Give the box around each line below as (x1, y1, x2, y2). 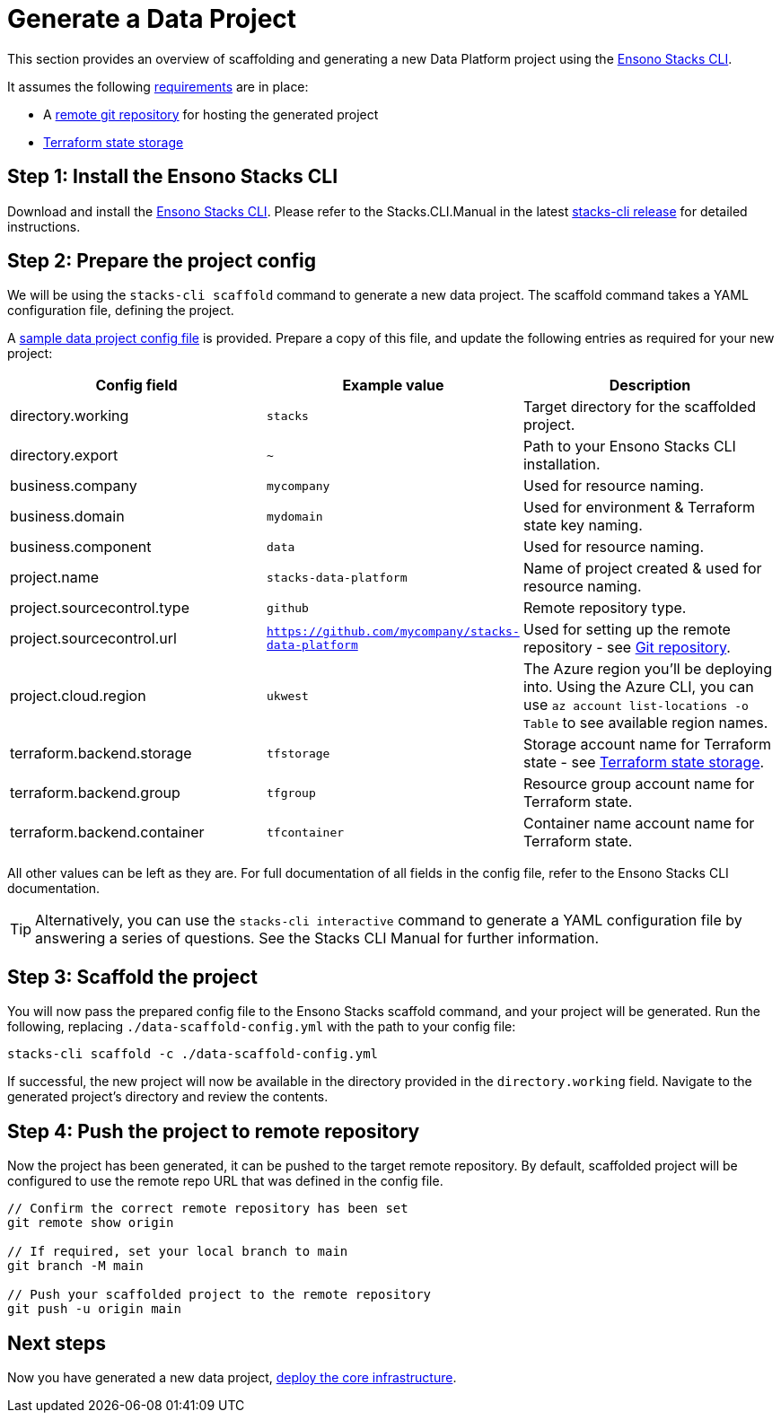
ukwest (266, 688, 309, 703)
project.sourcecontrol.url (10, 629, 177, 648)
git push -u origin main (7, 1302, 181, 1317)
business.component (10, 538, 152, 557)
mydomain (266, 509, 323, 523)
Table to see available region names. (522, 714, 768, 732)
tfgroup (266, 785, 316, 800)
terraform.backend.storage (10, 744, 192, 763)
